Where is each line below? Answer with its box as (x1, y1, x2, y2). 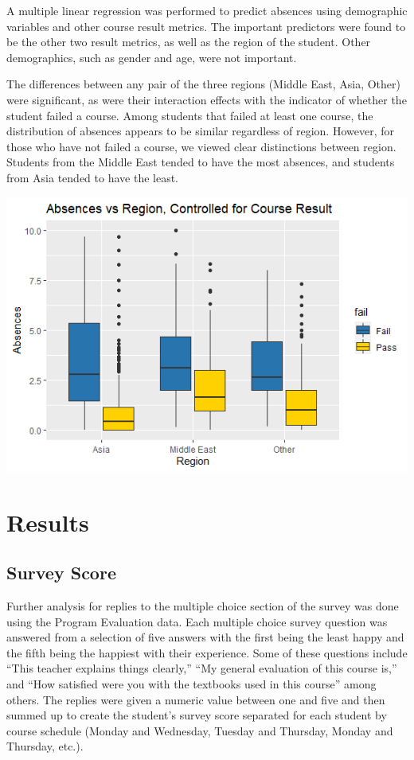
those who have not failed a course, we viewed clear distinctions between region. (6, 138, 396, 154)
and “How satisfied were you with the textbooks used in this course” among (6, 675, 377, 692)
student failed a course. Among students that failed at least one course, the (6, 107, 373, 123)
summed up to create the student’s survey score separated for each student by (6, 707, 387, 723)
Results (6, 505, 89, 538)
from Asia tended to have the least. (6, 169, 179, 185)
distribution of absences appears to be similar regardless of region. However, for (6, 123, 394, 139)
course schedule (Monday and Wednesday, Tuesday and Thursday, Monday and (6, 722, 393, 739)
